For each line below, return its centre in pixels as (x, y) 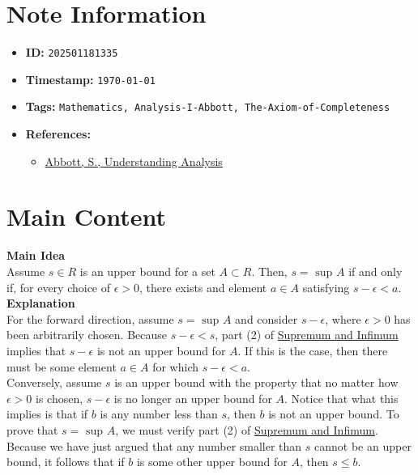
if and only (375, 271)
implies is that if (47, 414)
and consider (267, 318)
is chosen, (60, 398)
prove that (32, 429)
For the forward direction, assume (90, 318)
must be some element (62, 366)
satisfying (326, 287)
